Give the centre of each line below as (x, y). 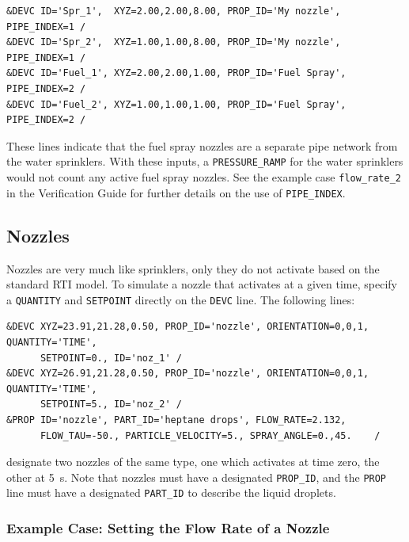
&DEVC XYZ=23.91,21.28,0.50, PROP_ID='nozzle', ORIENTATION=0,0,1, (188, 327)
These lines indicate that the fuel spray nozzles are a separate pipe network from (202, 145)
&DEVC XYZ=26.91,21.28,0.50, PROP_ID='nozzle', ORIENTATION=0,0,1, (188, 374)
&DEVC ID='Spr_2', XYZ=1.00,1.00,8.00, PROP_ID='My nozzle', (174, 42)
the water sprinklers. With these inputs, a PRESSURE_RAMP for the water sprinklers (205, 161)
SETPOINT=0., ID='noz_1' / (111, 358)
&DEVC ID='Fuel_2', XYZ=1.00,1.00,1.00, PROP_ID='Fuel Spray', (176, 104)
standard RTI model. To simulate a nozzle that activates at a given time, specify (202, 284)
